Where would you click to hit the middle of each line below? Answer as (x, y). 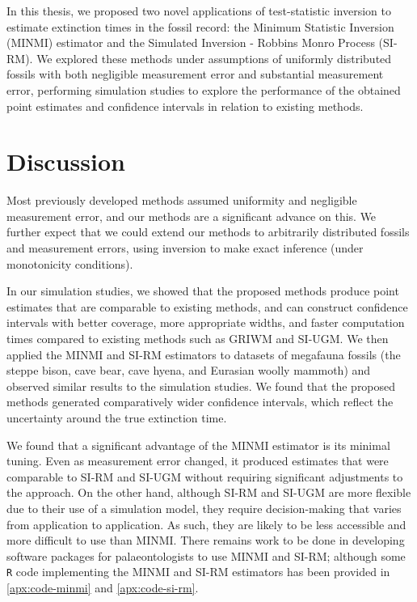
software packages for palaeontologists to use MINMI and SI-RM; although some (206, 555)
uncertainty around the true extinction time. (117, 418)
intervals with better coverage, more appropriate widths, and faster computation (206, 322)
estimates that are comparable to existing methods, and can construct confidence (207, 306)
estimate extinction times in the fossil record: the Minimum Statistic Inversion (200, 26)
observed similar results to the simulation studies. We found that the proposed (201, 386)
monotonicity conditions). (70, 263)
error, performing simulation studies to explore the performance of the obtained (204, 89)
